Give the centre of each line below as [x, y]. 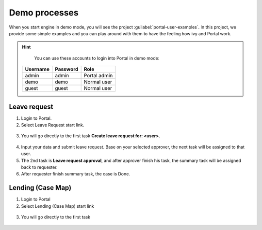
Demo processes [44, 13]
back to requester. [39, 167]
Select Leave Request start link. [53, 125]
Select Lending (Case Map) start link [57, 206]
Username [37, 69]
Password [67, 69]
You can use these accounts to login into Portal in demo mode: [97, 58]
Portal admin [98, 76]
